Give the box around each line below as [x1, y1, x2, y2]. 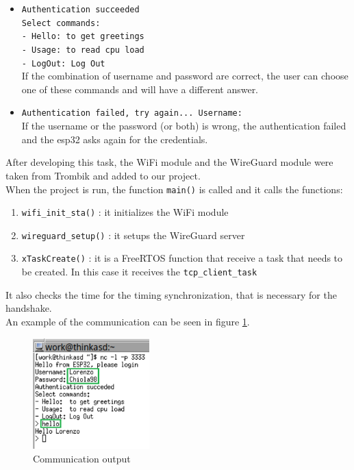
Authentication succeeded [21, 5, 140, 14]
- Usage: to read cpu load [21, 45, 144, 55]
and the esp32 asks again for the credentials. [21, 132, 208, 146]
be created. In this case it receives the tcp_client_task [21, 264, 257, 279]
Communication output [33, 451, 131, 465]
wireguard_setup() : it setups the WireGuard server [21, 227, 245, 242]
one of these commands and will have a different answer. [21, 82, 259, 96]
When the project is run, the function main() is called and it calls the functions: [5, 182, 343, 196]
